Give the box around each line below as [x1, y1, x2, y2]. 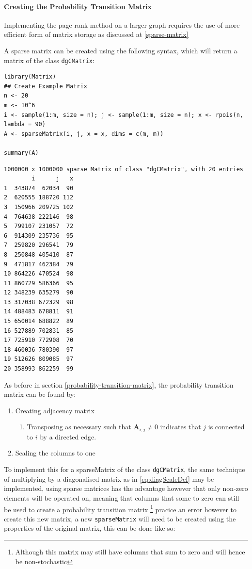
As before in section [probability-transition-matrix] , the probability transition [4, 379, 234, 390]
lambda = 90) [4, 121, 46, 128]
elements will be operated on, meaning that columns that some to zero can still [4, 492, 239, 503]
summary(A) [4, 149, 39, 156]
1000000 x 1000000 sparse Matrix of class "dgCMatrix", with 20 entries [4, 165, 243, 173]
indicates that [160, 422, 201, 432]
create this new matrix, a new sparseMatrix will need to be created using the [4, 513, 236, 523]
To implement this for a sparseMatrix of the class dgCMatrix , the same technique [4, 464, 245, 474]
